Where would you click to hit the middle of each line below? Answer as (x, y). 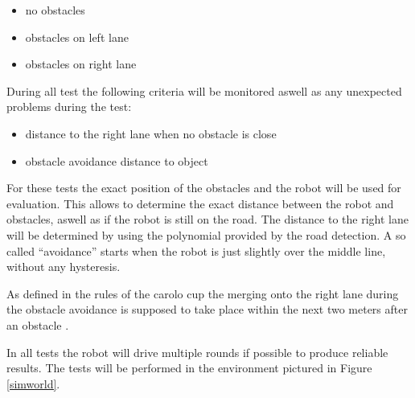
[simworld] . (33, 383)
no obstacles (55, 10)
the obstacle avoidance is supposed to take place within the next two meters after (207, 309)
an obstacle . (38, 324)
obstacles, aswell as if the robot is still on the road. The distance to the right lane (207, 219)
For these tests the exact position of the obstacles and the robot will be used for (204, 188)
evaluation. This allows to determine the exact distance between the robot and (200, 203)
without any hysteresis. (64, 267)
